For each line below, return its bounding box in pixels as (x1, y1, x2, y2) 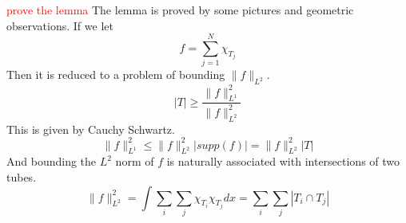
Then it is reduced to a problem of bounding (6, 66, 225, 83)
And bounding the (6, 153, 97, 170)
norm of (115, 153, 154, 170)
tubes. (6, 169, 37, 186)
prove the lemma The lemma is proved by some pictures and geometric (6, 2, 354, 18)
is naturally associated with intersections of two (166, 153, 400, 170)
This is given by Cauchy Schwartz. (6, 120, 175, 137)
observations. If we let (6, 17, 113, 33)
